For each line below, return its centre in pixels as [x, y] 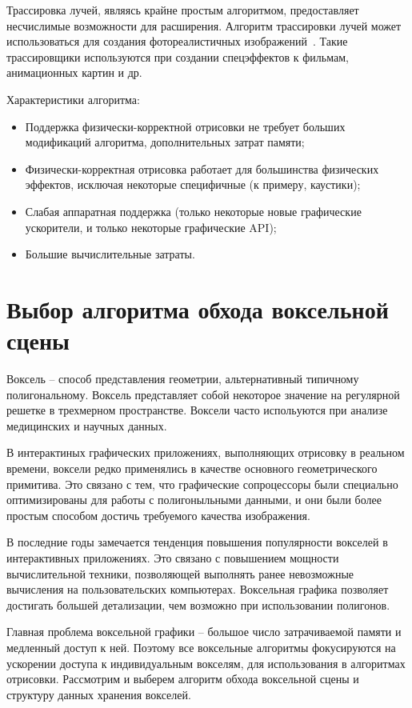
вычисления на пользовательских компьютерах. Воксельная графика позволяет [198, 589]
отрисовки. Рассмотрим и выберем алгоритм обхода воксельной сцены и [183, 679]
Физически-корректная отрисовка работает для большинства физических [202, 168]
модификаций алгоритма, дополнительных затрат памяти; [165, 142]
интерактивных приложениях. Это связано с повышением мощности [173, 557]
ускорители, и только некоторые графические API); [151, 227]
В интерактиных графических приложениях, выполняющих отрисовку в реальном [206, 452]
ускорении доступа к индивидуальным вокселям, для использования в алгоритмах [206, 663]
